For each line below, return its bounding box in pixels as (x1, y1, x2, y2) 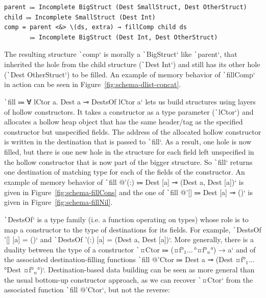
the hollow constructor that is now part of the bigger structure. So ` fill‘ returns (4, 156, 253, 167)
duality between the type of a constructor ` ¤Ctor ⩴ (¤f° (4, 244, 184, 254)
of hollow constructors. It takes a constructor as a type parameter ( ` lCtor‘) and (4, 106, 254, 117)
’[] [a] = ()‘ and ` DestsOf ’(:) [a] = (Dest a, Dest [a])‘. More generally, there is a (4, 234, 254, 245)
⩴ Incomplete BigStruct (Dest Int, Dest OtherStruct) (30, 33, 218, 41)
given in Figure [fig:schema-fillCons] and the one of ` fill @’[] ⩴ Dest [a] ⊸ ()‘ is (4, 186, 253, 197)
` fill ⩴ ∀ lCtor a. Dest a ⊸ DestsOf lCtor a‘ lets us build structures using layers (4, 96, 256, 107)
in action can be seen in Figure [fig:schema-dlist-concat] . (4, 79, 181, 90)
